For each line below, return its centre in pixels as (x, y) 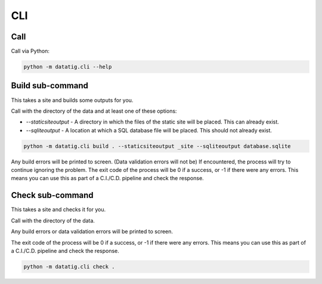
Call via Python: (30, 51)
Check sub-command (52, 195)
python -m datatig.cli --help (68, 67)
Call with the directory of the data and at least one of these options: (94, 111)
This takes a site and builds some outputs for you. (72, 100)
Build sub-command (50, 86)
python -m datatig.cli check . (69, 266)
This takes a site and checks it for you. (58, 209)
